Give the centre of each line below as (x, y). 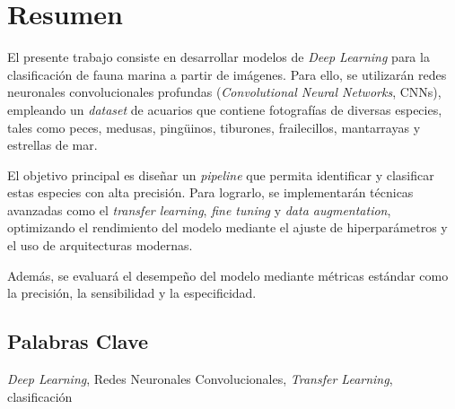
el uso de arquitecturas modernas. (100, 245)
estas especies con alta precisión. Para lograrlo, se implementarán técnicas (210, 192)
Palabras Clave (78, 341)
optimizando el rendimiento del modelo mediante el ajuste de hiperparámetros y (227, 227)
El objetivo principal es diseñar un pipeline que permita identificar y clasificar (221, 174)
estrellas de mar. (52, 145)
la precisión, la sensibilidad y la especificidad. (132, 293)
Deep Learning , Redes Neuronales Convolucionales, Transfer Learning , (200, 379)
